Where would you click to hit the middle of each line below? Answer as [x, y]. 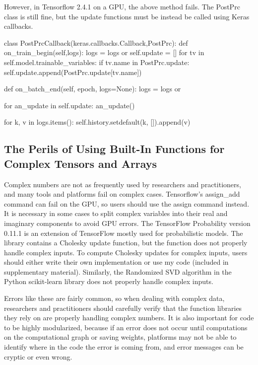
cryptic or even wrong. [38, 356]
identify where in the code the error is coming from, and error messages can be [124, 347]
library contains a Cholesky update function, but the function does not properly [126, 243]
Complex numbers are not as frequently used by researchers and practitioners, [123, 184]
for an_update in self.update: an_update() [69, 105]
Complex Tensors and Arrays [81, 163]
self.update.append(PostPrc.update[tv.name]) [73, 72]
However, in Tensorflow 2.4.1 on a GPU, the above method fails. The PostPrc [122, 6]
